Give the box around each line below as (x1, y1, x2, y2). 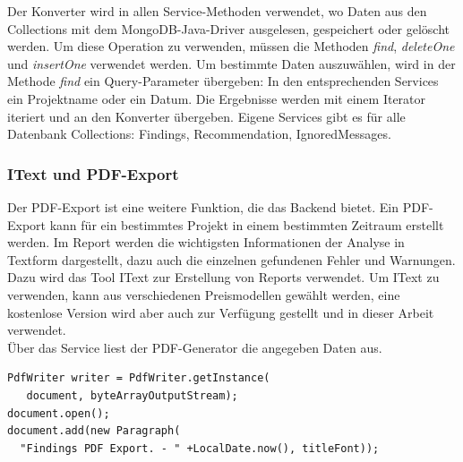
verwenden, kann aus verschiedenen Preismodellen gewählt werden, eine (7, 285, 400, 304)
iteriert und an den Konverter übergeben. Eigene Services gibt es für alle (7, 107, 406, 125)
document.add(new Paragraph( (7, 424, 181, 438)
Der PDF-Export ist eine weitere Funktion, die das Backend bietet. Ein (7, 197, 399, 216)
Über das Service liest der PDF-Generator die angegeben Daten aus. (7, 338, 382, 356)
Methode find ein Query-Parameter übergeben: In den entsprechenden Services (7, 72, 439, 90)
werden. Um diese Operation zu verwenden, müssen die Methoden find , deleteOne (7, 37, 455, 56)
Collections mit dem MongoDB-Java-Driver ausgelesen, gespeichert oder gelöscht (7, 19, 450, 38)
